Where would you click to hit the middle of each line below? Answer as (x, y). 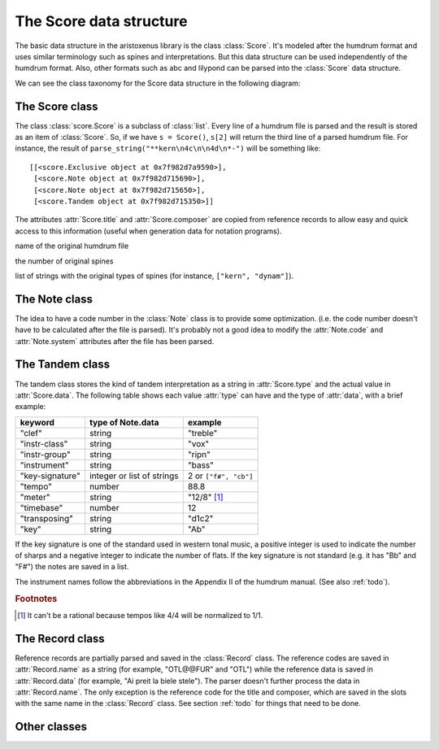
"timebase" (41, 507)
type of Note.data (124, 422)
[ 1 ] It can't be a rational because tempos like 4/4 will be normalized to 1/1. (140, 615)
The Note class (54, 299)
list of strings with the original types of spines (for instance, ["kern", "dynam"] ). (154, 276)
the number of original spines (64, 261)
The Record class (60, 638)
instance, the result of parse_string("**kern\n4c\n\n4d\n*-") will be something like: (168, 148)
